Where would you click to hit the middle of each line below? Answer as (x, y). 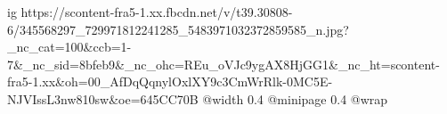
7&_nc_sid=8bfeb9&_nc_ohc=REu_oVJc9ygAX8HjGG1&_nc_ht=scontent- (223, 64)
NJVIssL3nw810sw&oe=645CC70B (103, 98)
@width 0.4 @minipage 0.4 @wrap (295, 98)
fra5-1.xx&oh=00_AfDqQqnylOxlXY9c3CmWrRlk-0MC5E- (170, 81)
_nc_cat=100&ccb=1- (69, 47)
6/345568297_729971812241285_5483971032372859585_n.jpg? (178, 29)
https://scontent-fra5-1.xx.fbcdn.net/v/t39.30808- (157, 12)
